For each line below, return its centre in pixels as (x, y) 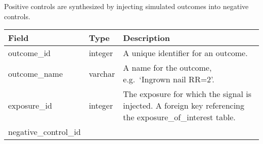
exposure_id (30, 106)
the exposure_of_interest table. (179, 117)
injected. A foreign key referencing (184, 106)
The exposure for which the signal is (187, 94)
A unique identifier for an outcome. (185, 53)
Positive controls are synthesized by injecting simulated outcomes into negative (126, 6)
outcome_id (30, 53)
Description (146, 38)
